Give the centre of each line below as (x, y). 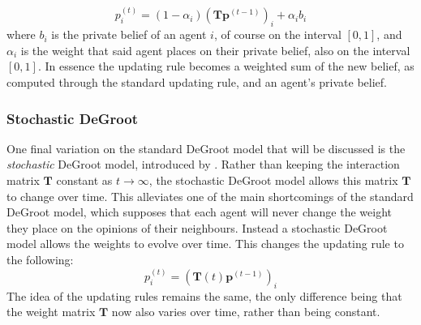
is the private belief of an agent (129, 34)
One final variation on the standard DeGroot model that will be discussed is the (206, 148)
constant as (84, 180)
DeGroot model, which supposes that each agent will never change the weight (200, 212)
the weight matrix (51, 312)
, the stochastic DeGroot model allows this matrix (273, 180)
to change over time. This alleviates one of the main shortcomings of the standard (210, 196)
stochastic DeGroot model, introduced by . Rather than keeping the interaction (203, 164)
